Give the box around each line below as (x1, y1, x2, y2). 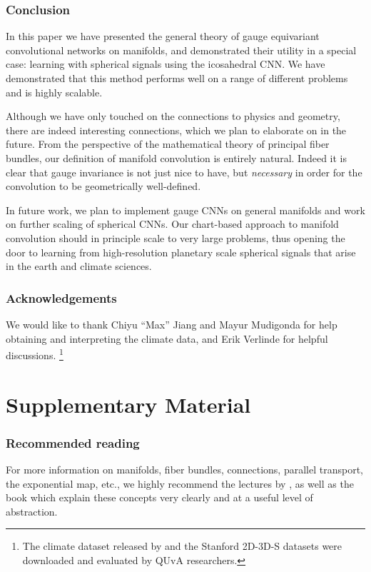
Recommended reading (6, 433, 140, 451)
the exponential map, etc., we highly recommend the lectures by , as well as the (6, 476, 354, 491)
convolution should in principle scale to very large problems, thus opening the (6, 230, 345, 245)
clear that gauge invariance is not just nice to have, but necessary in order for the (6, 164, 362, 179)
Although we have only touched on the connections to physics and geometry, (6, 109, 340, 124)
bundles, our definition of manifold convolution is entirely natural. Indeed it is (6, 150, 347, 165)
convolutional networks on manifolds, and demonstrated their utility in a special (6, 42, 357, 57)
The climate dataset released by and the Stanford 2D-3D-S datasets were (22, 538, 342, 553)
